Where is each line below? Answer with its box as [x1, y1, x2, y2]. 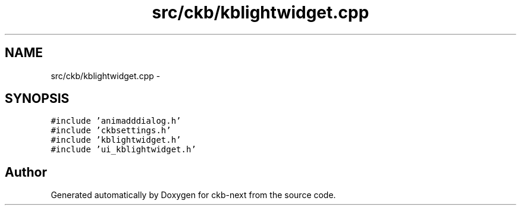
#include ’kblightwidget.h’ [51, 135, 181, 145]
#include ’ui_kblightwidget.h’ [51, 145, 196, 155]
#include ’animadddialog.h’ [51, 116, 181, 126]
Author [5, 164, 47, 180]
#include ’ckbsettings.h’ [51, 126, 171, 136]
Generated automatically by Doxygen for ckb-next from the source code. [51, 190, 336, 200]
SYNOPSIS [5, 91, 70, 106]
